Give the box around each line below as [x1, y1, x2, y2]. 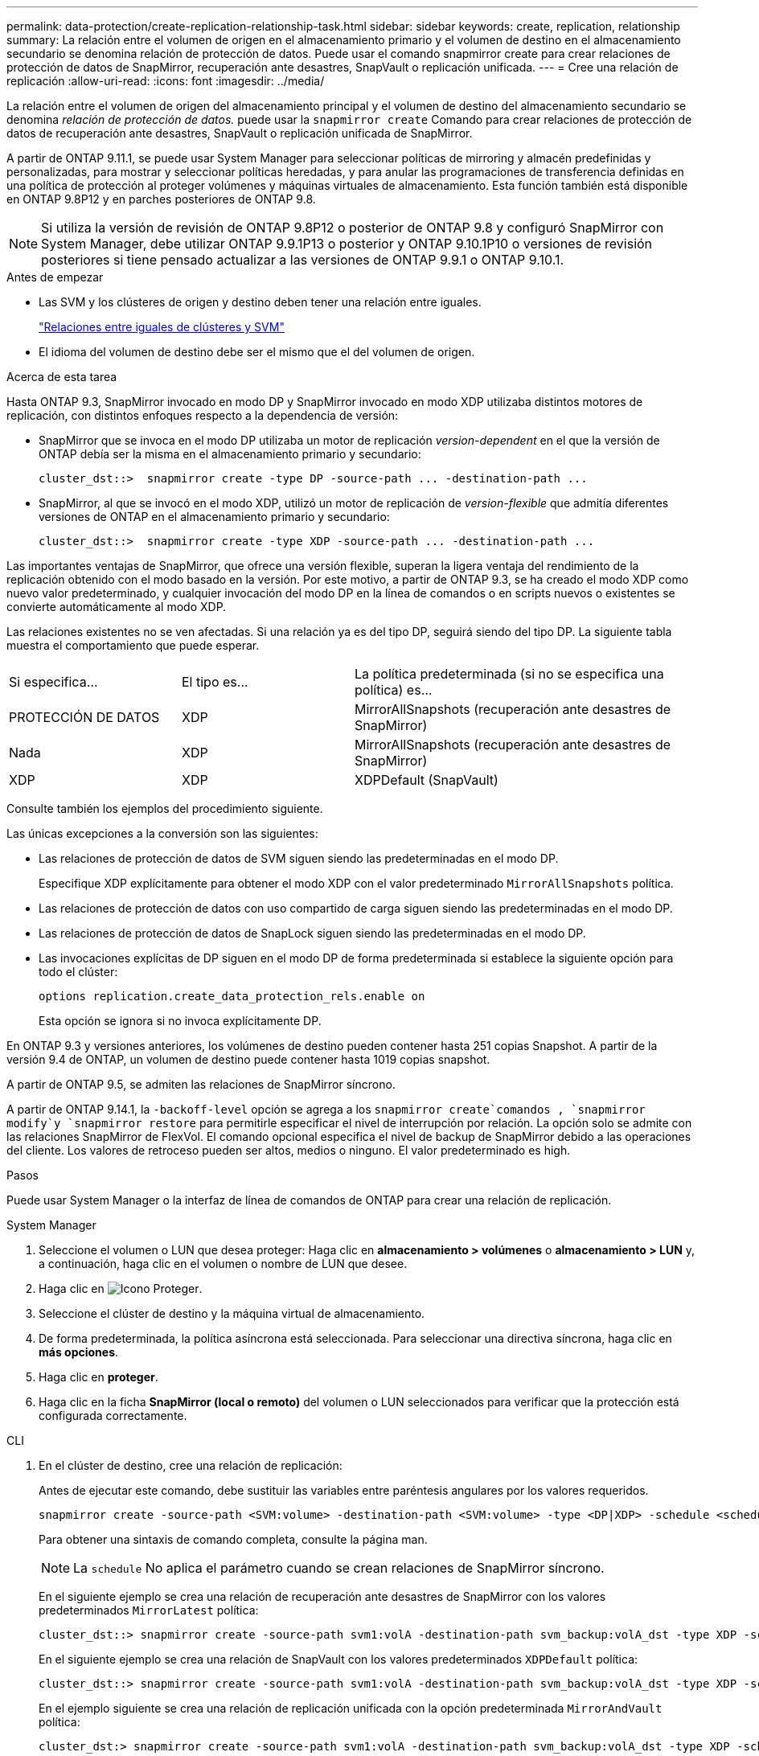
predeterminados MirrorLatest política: [39, 1603, 259, 1617]
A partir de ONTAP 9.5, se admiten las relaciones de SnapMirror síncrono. [6, 1077, 396, 1091]
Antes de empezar [6, 270, 104, 284]
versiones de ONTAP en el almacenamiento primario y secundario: [39, 510, 390, 523]
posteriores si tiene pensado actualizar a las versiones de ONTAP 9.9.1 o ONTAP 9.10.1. [41, 252, 564, 268]
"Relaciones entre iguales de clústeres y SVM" [39, 320, 285, 334]
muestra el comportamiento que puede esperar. [6, 638, 260, 652]
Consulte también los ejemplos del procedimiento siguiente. [6, 802, 323, 815]
